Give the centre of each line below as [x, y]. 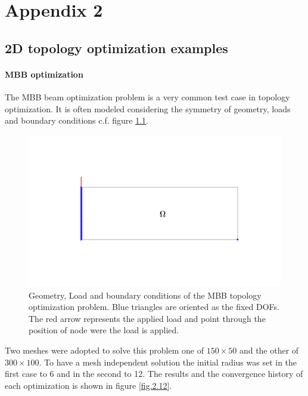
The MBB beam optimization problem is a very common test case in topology [147, 96]
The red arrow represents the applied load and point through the [147, 318]
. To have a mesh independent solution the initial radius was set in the [168, 362]
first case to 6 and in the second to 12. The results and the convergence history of [154, 374]
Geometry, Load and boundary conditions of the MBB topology [145, 295]
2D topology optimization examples [116, 47]
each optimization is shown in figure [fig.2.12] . [88, 385]
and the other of [269, 350]
